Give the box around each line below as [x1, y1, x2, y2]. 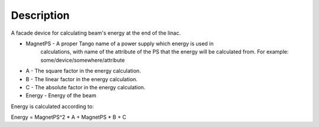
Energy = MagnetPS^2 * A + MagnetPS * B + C [11, 113, 126, 121]
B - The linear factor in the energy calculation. [25, 75, 138, 82]
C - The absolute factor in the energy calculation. [25, 83, 146, 91]
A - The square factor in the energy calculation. [25, 68, 141, 75]
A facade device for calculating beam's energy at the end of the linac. [11, 29, 181, 36]
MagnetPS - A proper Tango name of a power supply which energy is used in [25, 40, 214, 47]
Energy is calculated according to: [11, 103, 94, 110]
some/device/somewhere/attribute [40, 56, 125, 63]
